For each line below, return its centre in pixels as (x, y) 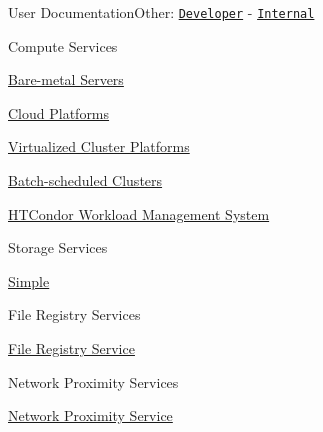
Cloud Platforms (59, 112)
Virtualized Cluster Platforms (99, 146)
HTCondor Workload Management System (139, 213)
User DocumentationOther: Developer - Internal (161, 12)
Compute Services (63, 45)
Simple (29, 280)
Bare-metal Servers (66, 79)
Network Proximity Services (93, 381)
